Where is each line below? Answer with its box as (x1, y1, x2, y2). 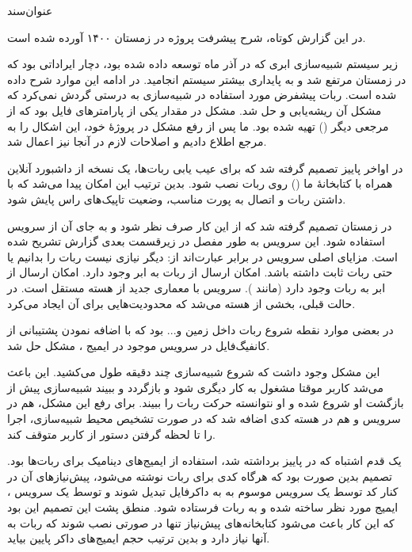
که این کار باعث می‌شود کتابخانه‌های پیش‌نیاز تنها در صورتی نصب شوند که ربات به (7, 514, 395, 531)
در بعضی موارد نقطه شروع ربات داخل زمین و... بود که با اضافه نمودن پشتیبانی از (7, 322, 394, 338)
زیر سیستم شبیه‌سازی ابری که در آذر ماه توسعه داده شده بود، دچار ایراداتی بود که (7, 55, 398, 72)
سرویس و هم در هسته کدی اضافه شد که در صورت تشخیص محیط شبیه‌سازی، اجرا (7, 410, 401, 427)
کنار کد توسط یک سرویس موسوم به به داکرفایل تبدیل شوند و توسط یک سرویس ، (7, 483, 399, 500)
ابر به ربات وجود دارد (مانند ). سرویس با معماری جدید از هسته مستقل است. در (7, 279, 386, 295)
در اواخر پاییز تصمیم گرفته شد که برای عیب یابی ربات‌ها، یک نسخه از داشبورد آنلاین (7, 159, 403, 176)
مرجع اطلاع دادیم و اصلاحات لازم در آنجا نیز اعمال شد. (7, 133, 267, 150)
